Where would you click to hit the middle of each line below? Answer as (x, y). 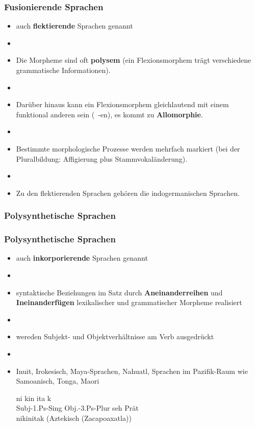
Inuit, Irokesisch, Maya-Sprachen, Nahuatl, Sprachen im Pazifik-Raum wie (132, 371)
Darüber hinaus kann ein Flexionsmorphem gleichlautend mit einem (122, 104)
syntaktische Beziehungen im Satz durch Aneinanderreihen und (119, 292)
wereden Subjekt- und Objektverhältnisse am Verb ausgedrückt (115, 336)
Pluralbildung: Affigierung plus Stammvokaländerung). (102, 158)
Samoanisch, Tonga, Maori (58, 381)
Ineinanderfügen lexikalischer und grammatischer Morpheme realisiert (129, 302)
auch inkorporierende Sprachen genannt (82, 258)
